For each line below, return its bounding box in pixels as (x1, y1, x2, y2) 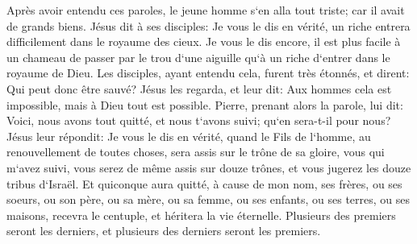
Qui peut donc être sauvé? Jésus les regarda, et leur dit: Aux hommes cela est (6, 80, 392, 97)
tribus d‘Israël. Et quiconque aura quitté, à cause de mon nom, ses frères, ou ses (6, 175, 402, 192)
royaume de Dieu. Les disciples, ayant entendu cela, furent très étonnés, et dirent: (6, 64, 410, 81)
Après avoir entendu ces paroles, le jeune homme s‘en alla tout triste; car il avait (6, 2, 405, 18)
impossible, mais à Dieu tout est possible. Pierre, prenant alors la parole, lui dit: (6, 96, 403, 113)
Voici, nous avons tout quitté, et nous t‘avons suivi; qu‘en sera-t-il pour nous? (6, 112, 391, 129)
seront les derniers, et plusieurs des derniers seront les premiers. (6, 222, 321, 239)
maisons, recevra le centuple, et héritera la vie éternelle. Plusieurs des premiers (6, 206, 396, 223)
